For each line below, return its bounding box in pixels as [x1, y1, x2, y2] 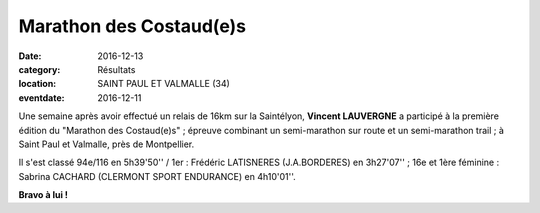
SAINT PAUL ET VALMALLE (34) [97, 78, 230, 90]
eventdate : [18, 91, 65, 104]
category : [18, 63, 61, 75]
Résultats [97, 63, 136, 75]
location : [18, 78, 57, 90]
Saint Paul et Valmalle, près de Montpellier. [18, 138, 195, 150]
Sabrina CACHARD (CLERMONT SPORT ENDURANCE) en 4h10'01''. [18, 170, 296, 182]
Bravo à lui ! [18, 189, 69, 201]
